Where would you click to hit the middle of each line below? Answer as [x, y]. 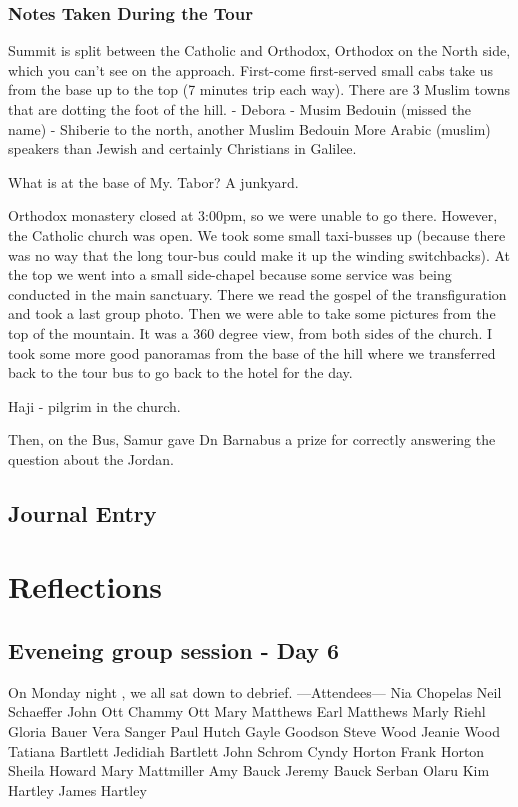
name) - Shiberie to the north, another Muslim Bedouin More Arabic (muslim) [249, 128]
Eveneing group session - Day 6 [174, 650]
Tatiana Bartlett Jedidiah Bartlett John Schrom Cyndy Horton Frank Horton [246, 750]
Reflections [85, 586]
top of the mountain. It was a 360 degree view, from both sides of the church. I [250, 332]
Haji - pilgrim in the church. [94, 405]
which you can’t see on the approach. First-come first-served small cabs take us [250, 69]
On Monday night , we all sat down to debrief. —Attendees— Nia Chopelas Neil [255, 691]
